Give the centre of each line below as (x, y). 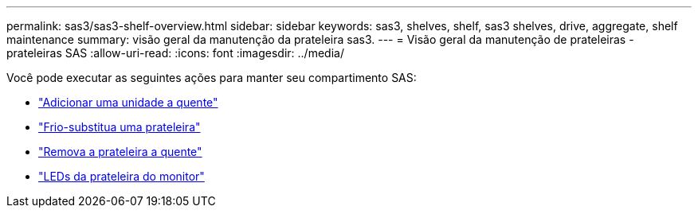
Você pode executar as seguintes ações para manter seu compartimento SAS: (212, 78)
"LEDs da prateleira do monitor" (122, 176)
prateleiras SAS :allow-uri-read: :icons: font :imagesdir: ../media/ (175, 53)
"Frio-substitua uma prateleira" (120, 127)
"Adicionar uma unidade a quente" (128, 102)
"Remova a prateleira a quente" (120, 152)
